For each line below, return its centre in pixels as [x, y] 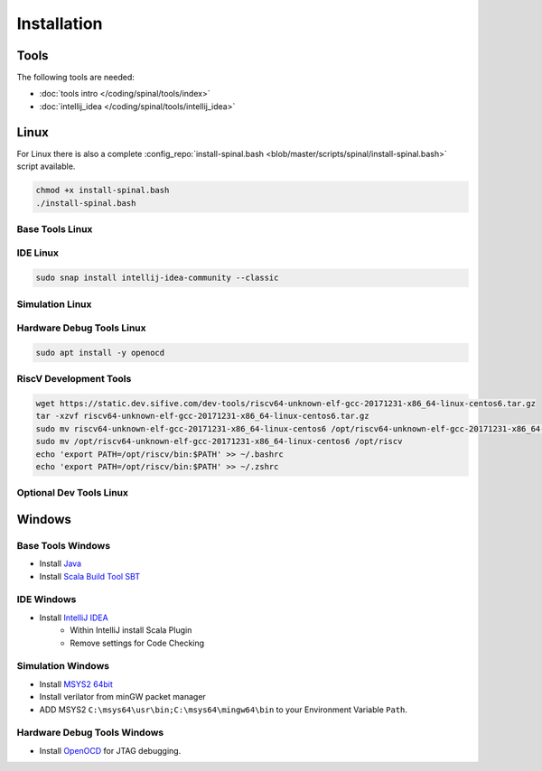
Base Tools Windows [64, 545]
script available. [46, 166]
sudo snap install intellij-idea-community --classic [157, 278]
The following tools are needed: [76, 78]
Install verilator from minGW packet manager [123, 697]
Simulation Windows [63, 666]
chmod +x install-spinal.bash [103, 190]
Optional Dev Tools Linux [73, 493]
